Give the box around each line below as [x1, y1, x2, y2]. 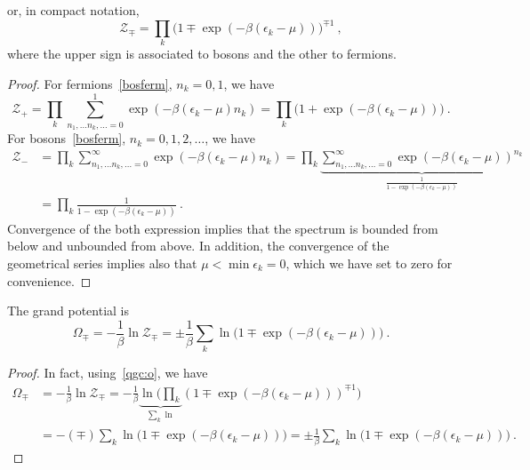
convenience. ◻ [7, 271, 92, 290]
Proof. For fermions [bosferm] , [7, 75, 173, 93]
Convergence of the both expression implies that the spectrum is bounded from [7, 219, 438, 237]
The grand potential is [7, 301, 130, 320]
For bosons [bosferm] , [7, 129, 126, 147]
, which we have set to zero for [285, 253, 453, 272]
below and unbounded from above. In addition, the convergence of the [7, 236, 389, 255]
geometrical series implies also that [7, 253, 197, 272]
